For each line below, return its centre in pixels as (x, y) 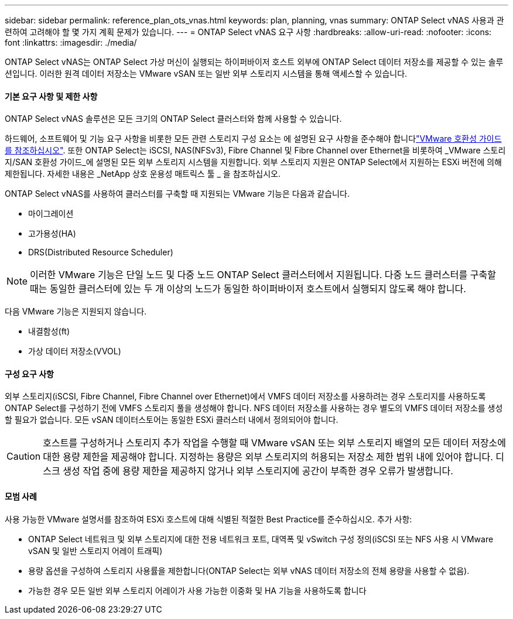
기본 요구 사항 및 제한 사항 (51, 96)
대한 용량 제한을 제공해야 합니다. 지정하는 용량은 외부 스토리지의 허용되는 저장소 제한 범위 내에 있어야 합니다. (268, 457)
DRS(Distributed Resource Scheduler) (101, 252)
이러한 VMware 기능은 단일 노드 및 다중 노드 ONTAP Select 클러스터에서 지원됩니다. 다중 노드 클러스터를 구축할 (263, 275)
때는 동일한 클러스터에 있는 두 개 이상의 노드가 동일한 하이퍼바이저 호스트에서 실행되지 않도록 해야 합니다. (248, 289)
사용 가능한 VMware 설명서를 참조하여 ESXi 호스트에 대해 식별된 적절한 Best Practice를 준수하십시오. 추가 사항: (208, 519)
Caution (24, 456)
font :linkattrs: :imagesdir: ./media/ (71, 42)
